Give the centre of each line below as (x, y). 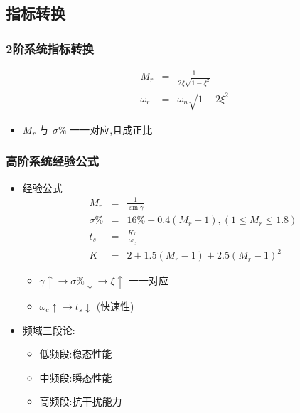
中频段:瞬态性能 (76, 377)
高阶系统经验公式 (52, 161)
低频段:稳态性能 (76, 354)
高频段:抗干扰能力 (81, 401)
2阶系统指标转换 (50, 48)
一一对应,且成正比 (111, 129)
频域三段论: (49, 329)
